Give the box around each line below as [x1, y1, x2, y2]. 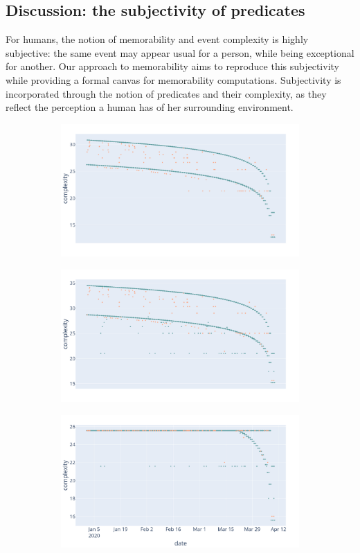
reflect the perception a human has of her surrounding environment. [6, 100, 294, 114]
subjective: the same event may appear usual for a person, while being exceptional [6, 45, 354, 60]
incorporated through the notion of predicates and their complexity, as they [6, 86, 327, 100]
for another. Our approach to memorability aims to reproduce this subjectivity [6, 59, 339, 73]
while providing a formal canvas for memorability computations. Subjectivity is [6, 72, 341, 87]
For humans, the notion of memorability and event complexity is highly [6, 32, 309, 46]
